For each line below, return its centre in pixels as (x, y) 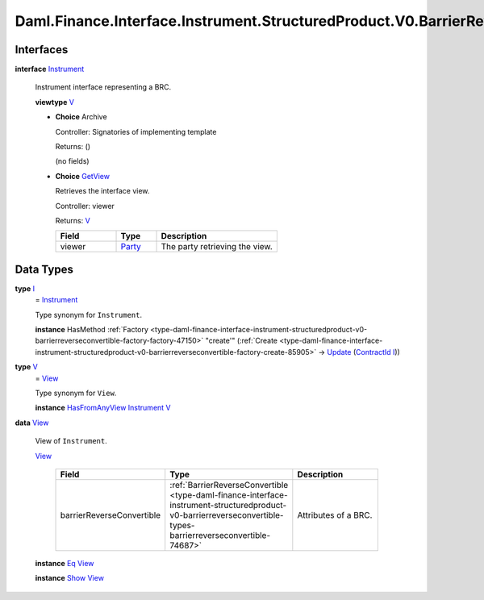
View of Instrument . (71, 441)
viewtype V (54, 102)
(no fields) (72, 161)
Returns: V (73, 220)
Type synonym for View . (76, 393)
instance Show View (70, 578)
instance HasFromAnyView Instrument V (103, 408)
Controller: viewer (85, 206)
